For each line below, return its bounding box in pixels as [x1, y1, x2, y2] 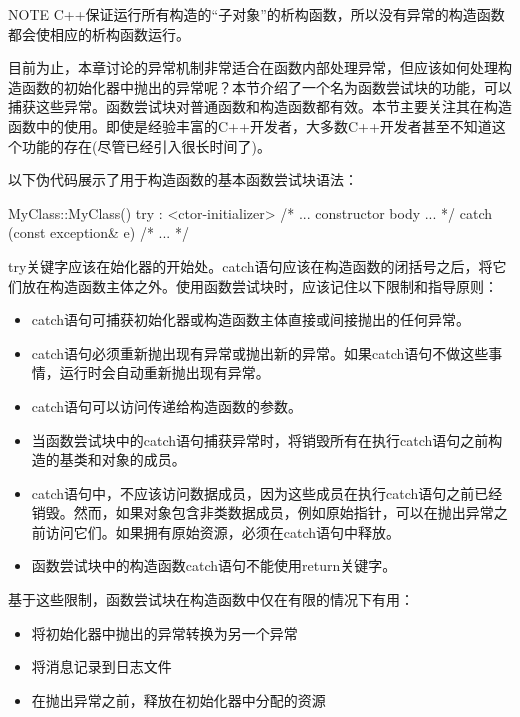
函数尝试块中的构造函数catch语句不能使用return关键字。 [31, 555, 397, 576]
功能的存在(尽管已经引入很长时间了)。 [21, 135, 271, 156]
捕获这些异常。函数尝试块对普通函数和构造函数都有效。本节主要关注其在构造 [8, 96, 512, 117]
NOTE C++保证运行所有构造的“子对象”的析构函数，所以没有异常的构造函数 [8, 4, 505, 24]
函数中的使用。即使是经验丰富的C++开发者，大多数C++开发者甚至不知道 [8, 115, 492, 136]
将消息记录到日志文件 [31, 656, 172, 677]
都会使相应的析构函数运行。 [8, 23, 190, 44]
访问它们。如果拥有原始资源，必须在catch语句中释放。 [45, 521, 401, 542]
